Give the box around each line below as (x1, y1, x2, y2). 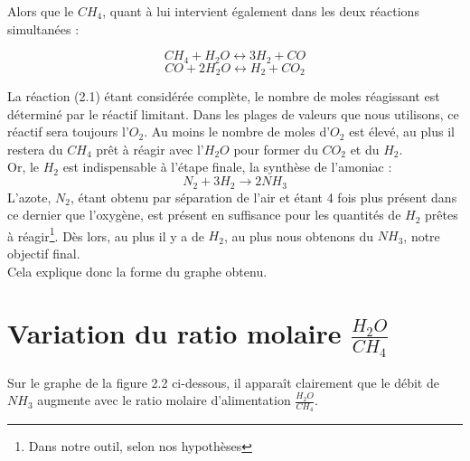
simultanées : (7, 19, 80, 38)
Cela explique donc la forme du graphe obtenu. (7, 261, 268, 280)
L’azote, (7, 187, 52, 206)
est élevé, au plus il (349, 122, 455, 141)
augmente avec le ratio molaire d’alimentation (37, 390, 291, 409)
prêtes (425, 205, 458, 224)
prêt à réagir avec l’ (96, 139, 204, 158)
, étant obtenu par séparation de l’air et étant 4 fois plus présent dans (70, 187, 457, 206)
